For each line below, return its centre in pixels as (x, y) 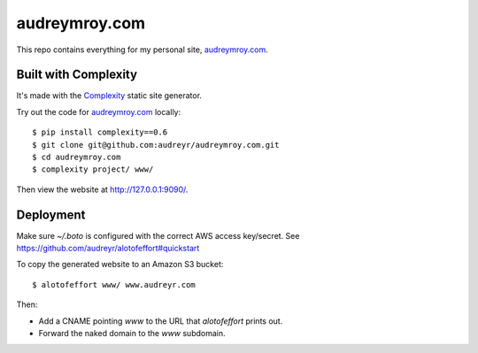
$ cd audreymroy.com (77, 157)
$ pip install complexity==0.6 (100, 132)
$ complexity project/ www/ (93, 169)
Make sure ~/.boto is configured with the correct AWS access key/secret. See (158, 235)
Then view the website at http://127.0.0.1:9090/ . (102, 189)
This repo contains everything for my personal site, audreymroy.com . (143, 50)
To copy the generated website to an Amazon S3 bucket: (120, 265)
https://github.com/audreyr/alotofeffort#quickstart (108, 249)
